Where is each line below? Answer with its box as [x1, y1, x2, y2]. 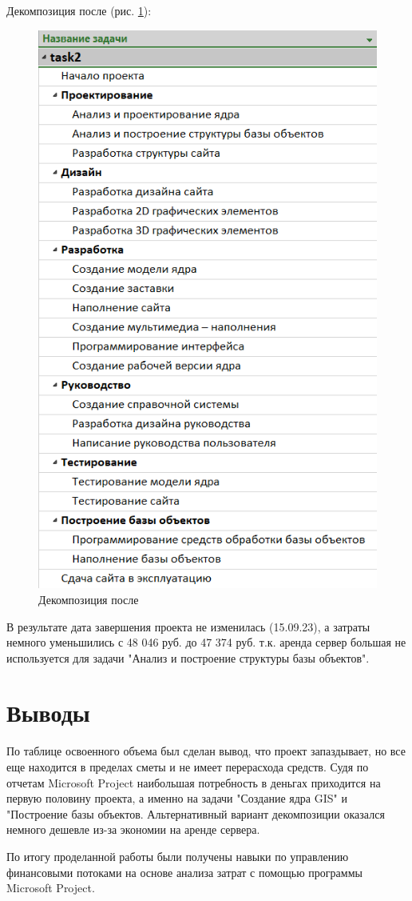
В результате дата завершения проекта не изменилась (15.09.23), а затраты [6, 618, 370, 635]
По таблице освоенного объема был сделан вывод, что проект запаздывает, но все [6, 743, 406, 759]
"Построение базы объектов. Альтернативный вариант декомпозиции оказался [6, 805, 385, 822]
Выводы [6, 696, 90, 729]
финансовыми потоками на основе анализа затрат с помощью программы [6, 863, 362, 880]
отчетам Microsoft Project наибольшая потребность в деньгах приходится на [6, 774, 381, 791]
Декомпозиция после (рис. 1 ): [6, 2, 152, 18]
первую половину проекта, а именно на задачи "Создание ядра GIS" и [6, 790, 347, 807]
